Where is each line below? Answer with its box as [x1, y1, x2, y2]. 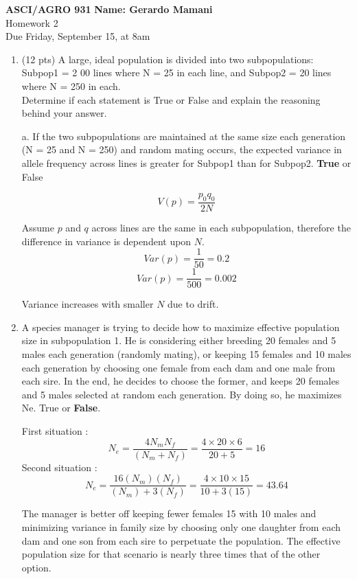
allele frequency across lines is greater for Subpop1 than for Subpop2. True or [21, 155, 352, 170]
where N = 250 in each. [21, 78, 121, 93]
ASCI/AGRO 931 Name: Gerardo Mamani [5, 2, 213, 16]
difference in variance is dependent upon [21, 234, 192, 248]
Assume [21, 220, 54, 234]
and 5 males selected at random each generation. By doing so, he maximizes [21, 387, 342, 401]
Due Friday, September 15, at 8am [5, 29, 150, 43]
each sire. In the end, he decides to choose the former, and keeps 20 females [21, 374, 340, 388]
